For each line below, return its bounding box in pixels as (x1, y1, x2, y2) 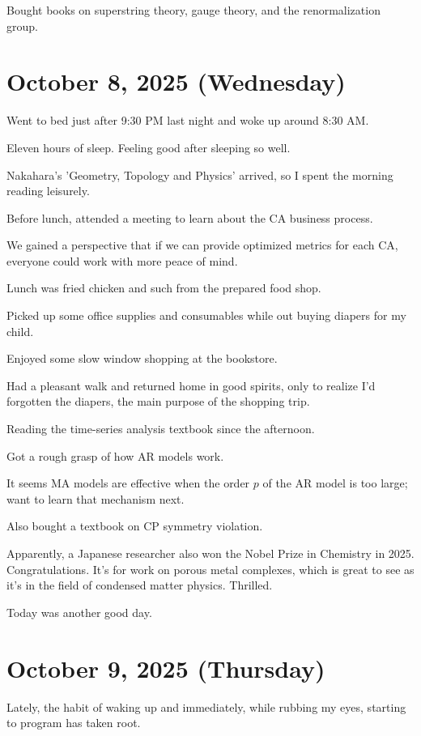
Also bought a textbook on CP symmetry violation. (6, 517, 263, 534)
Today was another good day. (6, 603, 152, 620)
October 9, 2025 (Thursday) (6, 651, 325, 684)
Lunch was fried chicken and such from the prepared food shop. (6, 279, 321, 296)
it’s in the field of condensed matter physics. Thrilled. (6, 576, 273, 593)
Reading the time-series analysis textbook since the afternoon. (6, 420, 315, 437)
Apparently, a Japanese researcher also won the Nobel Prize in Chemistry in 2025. (6, 545, 415, 561)
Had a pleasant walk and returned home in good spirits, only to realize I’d (6, 377, 376, 394)
